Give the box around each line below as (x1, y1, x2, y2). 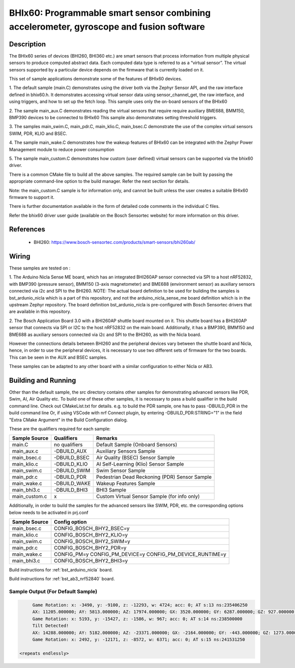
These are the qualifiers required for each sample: (9, 426, 111, 432)
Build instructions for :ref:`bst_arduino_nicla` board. (9, 567, 113, 573)
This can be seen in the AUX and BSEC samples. (9, 354, 108, 360)
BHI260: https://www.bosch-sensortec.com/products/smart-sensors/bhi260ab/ (33, 239, 196, 245)
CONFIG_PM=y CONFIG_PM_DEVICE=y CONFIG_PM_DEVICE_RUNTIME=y (54, 551, 227, 558)
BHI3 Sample (96, 487, 126, 494)
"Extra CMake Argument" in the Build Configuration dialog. (9, 417, 128, 423)
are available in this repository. (9, 308, 71, 315)
